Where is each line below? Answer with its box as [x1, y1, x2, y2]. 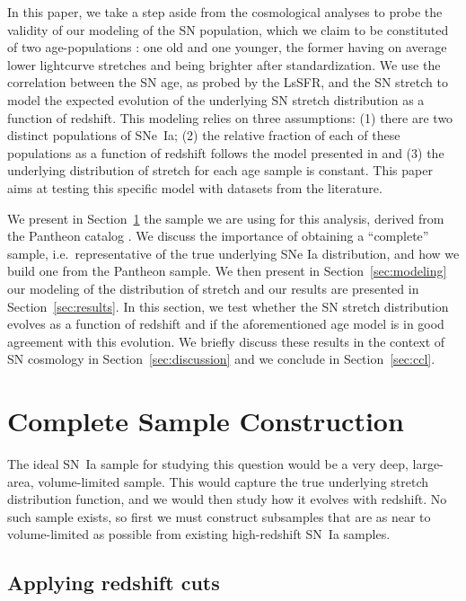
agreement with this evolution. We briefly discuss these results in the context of [7, 331, 445, 350]
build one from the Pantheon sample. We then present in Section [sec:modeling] [7, 261, 447, 280]
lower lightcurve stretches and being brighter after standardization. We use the [7, 55, 441, 74]
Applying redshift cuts [7, 569, 220, 597]
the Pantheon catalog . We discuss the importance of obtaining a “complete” [7, 226, 429, 245]
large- [412, 455, 444, 473]
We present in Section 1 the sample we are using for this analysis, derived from [7, 208, 444, 227]
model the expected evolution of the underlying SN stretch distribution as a [7, 90, 425, 109]
